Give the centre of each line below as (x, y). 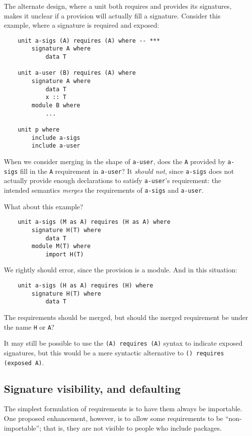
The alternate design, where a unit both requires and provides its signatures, (118, 6)
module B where (56, 106)
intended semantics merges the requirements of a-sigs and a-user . (104, 190)
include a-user (56, 146)
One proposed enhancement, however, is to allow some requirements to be (114, 418)
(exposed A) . (24, 362)
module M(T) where (61, 246)
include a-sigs (56, 138)
